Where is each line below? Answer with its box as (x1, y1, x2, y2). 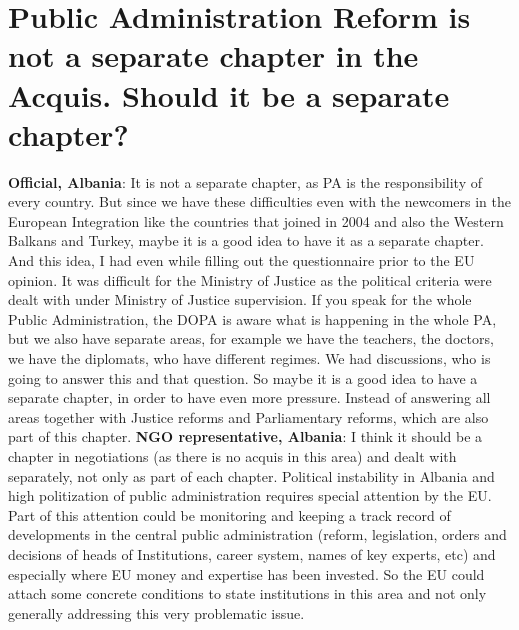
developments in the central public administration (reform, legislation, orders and (8, 524, 507, 545)
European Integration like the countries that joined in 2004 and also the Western (8, 210, 504, 231)
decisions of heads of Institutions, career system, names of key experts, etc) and (8, 543, 496, 564)
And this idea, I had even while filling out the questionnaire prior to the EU (8, 250, 475, 271)
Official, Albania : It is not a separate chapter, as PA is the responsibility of (8, 171, 482, 192)
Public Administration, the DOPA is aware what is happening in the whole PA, (8, 308, 497, 329)
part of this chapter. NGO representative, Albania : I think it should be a (8, 426, 483, 447)
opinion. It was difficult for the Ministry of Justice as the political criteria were (8, 269, 492, 290)
